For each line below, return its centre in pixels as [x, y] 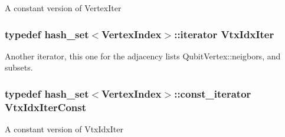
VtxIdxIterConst [45, 107]
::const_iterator [213, 93]
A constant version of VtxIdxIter [64, 129]
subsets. [19, 67]
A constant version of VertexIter [63, 8]
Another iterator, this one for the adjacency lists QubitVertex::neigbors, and [143, 56]
